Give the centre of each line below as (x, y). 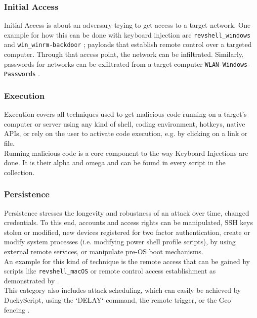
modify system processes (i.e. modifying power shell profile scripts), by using (120, 242)
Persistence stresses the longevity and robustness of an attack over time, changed (127, 212)
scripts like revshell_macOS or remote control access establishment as (110, 271)
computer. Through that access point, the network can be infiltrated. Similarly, (124, 54)
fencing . (17, 309)
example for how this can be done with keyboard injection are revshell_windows (127, 34)
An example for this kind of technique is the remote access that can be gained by (127, 261)
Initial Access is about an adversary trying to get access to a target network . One (127, 25)
